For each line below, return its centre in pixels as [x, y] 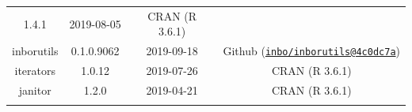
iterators [35, 71]
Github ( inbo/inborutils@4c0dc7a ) [311, 51]
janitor [35, 90]
